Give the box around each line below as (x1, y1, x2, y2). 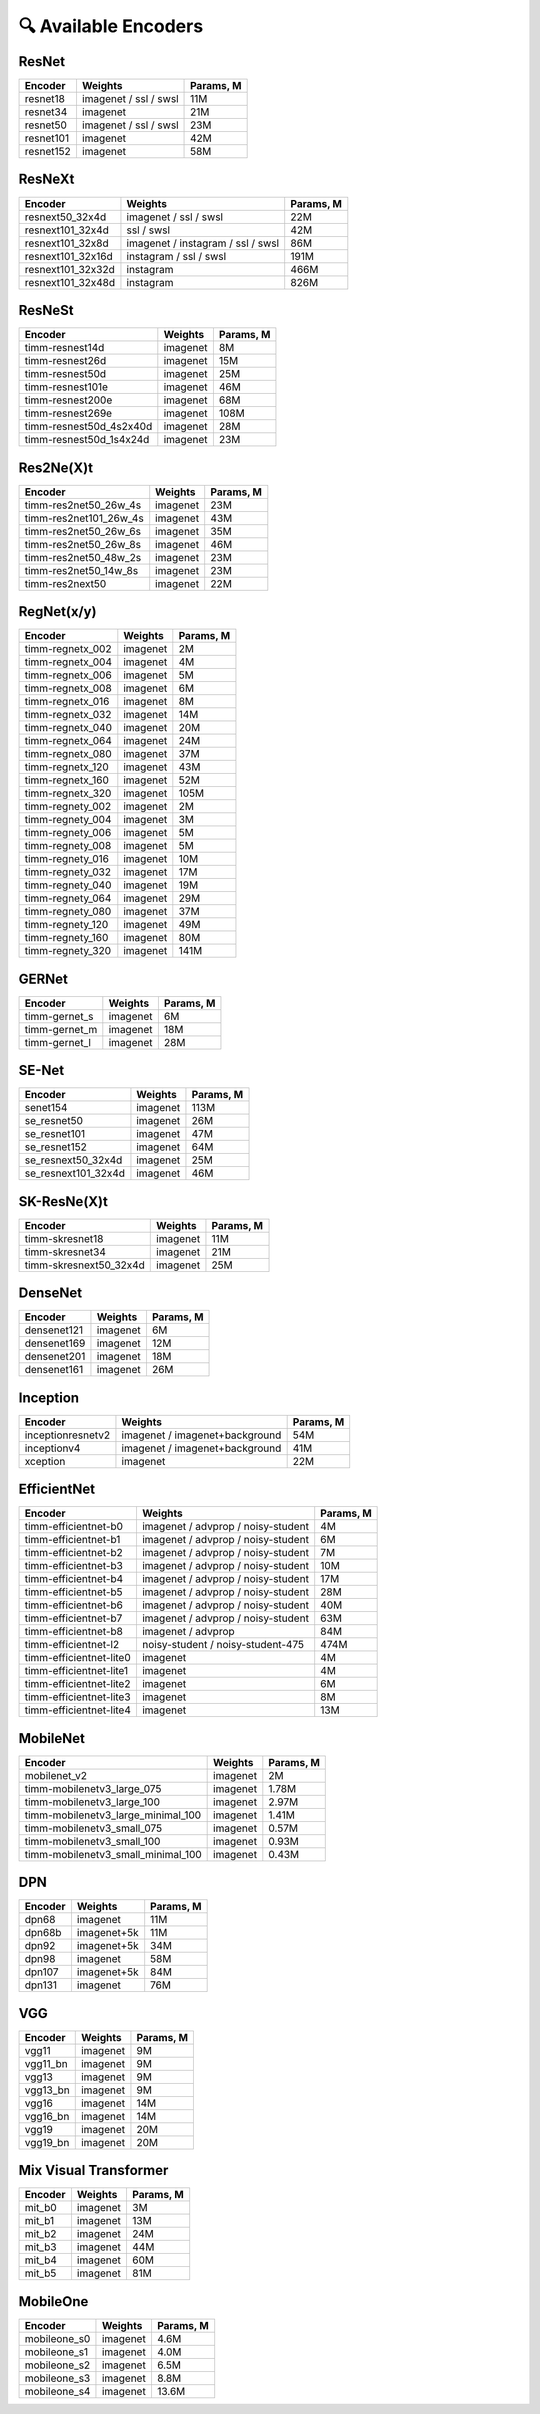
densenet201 (24, 1350, 86, 1364)
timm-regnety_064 (24, 891, 112, 905)
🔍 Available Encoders (18, 15, 204, 37)
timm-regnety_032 (24, 865, 112, 879)
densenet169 (24, 1336, 86, 1350)
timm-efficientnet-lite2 (24, 1677, 131, 1691)
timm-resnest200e (24, 393, 113, 407)
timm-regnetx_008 (24, 681, 112, 695)
